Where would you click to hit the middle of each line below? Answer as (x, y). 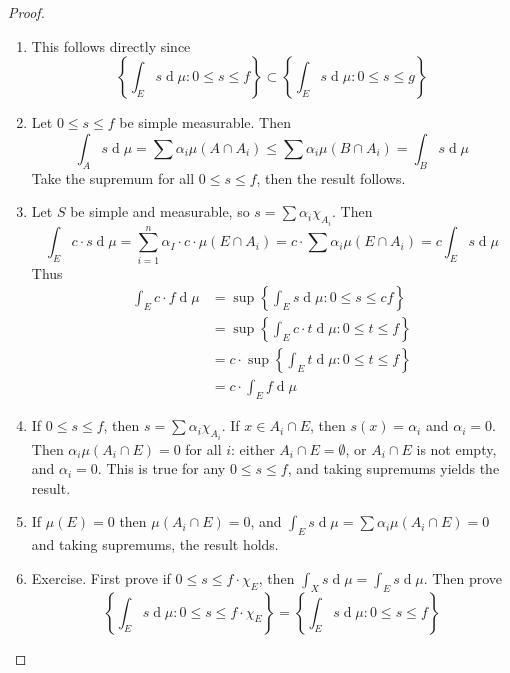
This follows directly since (111, 45)
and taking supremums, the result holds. (155, 544)
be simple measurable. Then (205, 122)
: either (253, 448)
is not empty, (456, 448)
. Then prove (463, 577)
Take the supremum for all (113, 177)
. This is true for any (161, 468)
